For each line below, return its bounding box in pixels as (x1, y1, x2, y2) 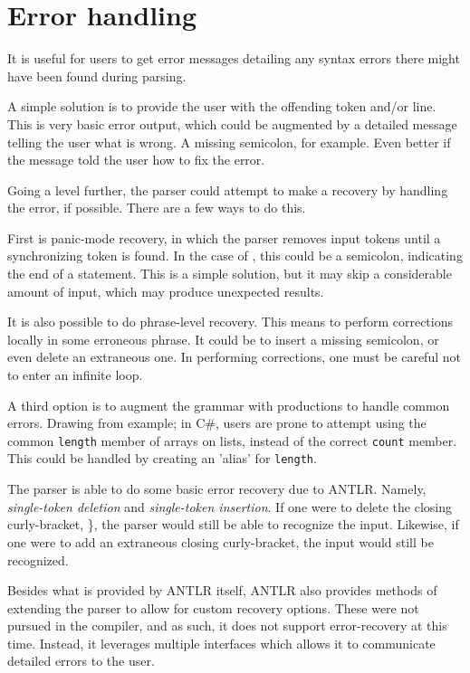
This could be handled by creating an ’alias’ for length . (7, 449, 317, 468)
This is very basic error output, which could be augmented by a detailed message (7, 114, 457, 133)
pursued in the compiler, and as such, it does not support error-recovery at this (7, 616, 447, 635)
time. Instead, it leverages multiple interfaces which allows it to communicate (7, 633, 436, 652)
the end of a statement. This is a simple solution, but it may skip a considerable (7, 264, 452, 283)
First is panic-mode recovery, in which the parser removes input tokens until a (7, 228, 441, 247)
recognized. (7, 550, 69, 569)
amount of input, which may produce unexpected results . (7, 281, 324, 300)
